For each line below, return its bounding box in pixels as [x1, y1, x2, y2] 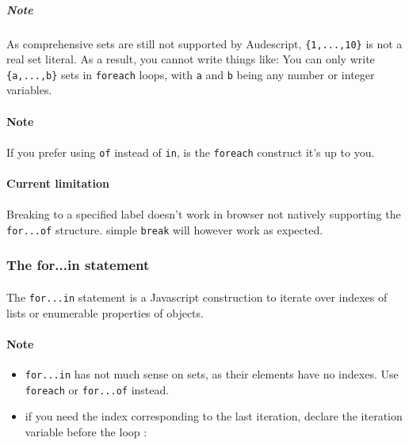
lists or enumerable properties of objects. [6, 304, 204, 321]
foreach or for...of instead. [25, 381, 170, 397]
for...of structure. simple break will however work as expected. [6, 221, 323, 238]
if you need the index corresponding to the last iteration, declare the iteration [25, 408, 403, 424]
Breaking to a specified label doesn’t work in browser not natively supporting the [6, 206, 401, 222]
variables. [6, 82, 52, 98]
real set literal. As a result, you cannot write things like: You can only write [6, 51, 375, 67]
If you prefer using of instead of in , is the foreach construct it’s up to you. [6, 143, 375, 160]
